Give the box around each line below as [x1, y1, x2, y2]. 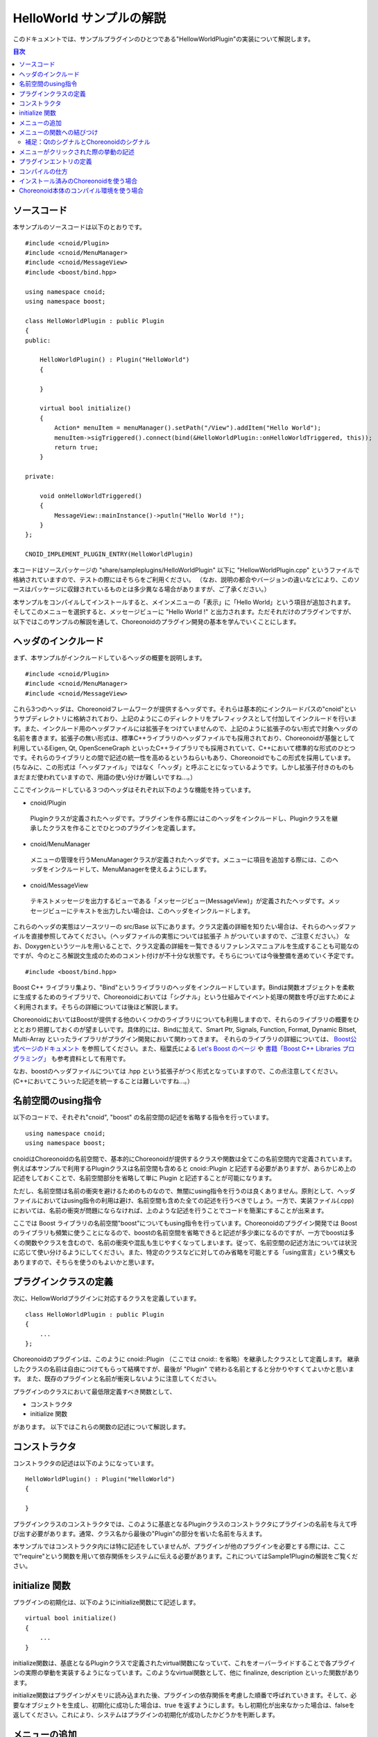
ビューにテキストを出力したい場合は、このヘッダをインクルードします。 [48, 907, 255, 915]
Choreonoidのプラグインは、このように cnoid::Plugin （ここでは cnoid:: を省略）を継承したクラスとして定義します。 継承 [12, 1355, 360, 1363]
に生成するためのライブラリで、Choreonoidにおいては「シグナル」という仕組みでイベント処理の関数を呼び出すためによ [12, 993, 356, 1001]
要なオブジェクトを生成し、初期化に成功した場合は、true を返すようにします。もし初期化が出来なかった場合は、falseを [12, 1701, 355, 1709]
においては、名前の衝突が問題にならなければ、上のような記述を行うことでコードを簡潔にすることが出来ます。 [12, 1206, 328, 1215]
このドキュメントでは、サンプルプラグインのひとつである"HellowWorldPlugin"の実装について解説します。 [12, 35, 315, 43]
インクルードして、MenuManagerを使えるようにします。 [48, 865, 211, 873]
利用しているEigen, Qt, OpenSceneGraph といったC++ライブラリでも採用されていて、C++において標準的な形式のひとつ [12, 743, 356, 752]
